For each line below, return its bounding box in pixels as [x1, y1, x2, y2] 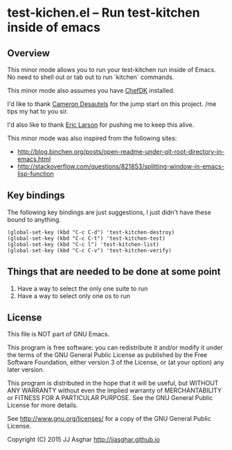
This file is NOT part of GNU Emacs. [7, 330, 110, 338]
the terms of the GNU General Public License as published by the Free [7, 351, 208, 359]
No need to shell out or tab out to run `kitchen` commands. [7, 73, 175, 81]
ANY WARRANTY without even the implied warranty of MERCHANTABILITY [7, 386, 222, 395]
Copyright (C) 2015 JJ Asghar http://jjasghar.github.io [7, 435, 161, 444]
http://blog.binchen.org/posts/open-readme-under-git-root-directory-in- [17, 148, 225, 155]
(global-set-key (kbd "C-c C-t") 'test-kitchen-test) [7, 234, 166, 242]
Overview [7, 47, 51, 59]
